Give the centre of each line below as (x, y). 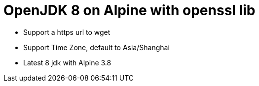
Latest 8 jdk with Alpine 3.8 (67, 62)
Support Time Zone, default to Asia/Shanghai (96, 47)
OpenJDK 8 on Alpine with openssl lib (129, 10)
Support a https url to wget (67, 32)
